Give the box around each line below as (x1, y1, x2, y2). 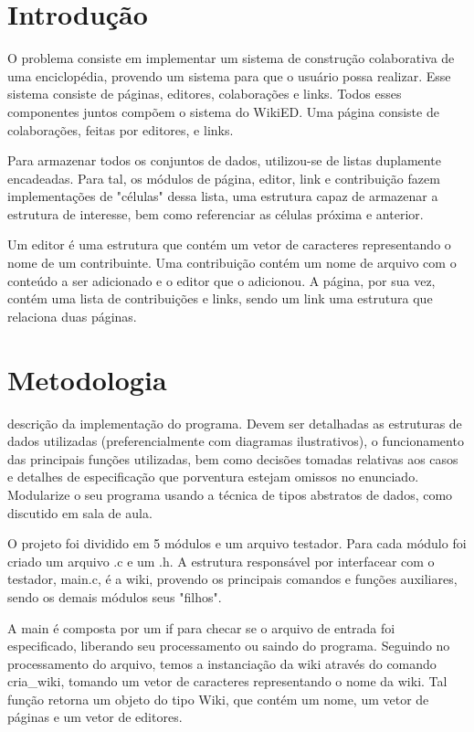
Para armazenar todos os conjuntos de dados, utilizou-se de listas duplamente (7, 151, 441, 170)
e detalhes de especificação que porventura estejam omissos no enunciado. (7, 467, 419, 486)
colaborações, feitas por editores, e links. (7, 120, 234, 139)
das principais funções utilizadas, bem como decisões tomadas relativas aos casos (7, 449, 458, 468)
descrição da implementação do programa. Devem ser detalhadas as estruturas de (7, 413, 462, 432)
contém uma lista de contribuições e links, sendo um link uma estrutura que (7, 289, 433, 308)
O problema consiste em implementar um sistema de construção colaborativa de (7, 48, 455, 68)
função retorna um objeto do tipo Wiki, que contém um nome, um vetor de (7, 689, 429, 708)
